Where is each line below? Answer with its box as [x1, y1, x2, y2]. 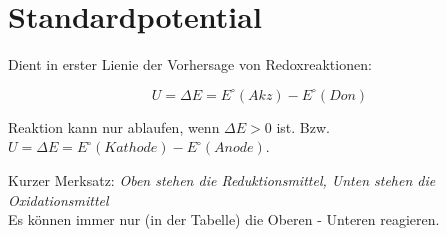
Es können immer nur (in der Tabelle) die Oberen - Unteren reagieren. [8, 209, 440, 230]
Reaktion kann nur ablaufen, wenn [8, 116, 220, 137]
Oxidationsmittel [8, 189, 109, 210]
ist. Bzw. [276, 116, 330, 137]
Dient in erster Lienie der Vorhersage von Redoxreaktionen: [8, 54, 372, 75]
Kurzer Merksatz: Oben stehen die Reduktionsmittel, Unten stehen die [8, 169, 436, 190]
